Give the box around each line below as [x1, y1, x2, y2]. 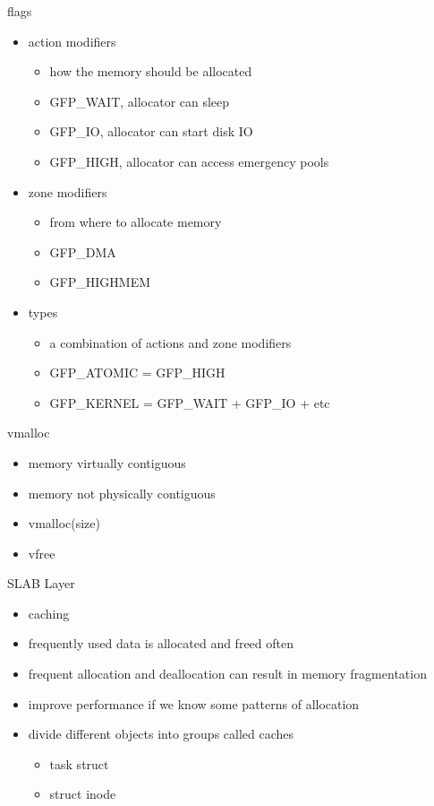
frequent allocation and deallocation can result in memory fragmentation [28, 664, 427, 683]
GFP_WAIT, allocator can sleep [49, 91, 230, 110]
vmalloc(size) [28, 514, 100, 533]
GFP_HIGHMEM [49, 273, 151, 291]
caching [28, 603, 70, 622]
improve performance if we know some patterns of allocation [28, 694, 360, 713]
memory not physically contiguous [28, 483, 216, 502]
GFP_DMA [49, 242, 116, 261]
